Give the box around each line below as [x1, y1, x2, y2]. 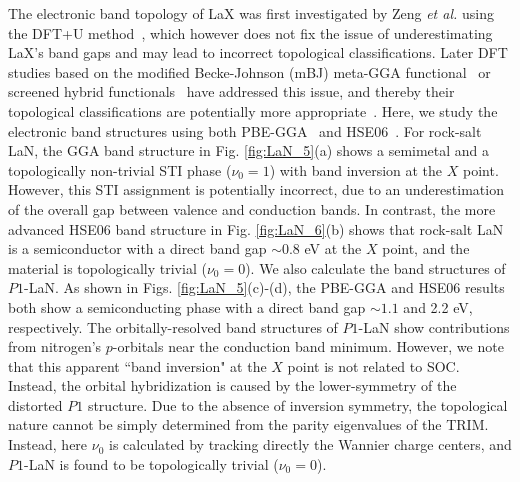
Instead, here [8, 434, 88, 455]
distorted [8, 394, 63, 415]
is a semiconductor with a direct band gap [8, 238, 267, 259]
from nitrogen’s [8, 336, 102, 357]
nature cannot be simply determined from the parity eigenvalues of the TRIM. [8, 414, 489, 435]
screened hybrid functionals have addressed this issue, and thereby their [8, 81, 455, 102]
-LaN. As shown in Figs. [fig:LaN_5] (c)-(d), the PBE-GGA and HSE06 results [24, 277, 505, 298]
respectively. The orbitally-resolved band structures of [8, 316, 338, 337]
